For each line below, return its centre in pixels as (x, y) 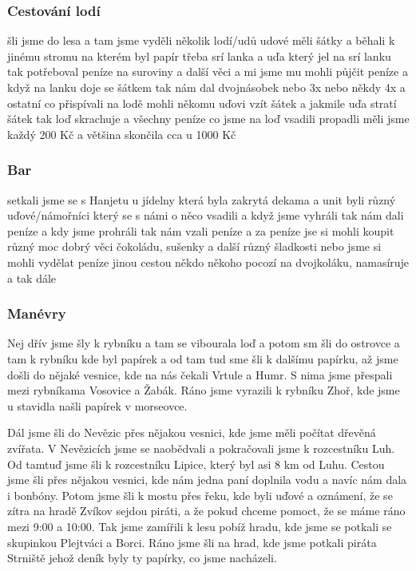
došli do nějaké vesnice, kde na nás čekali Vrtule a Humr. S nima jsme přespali (200, 374)
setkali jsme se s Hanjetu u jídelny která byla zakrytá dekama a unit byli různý (202, 199)
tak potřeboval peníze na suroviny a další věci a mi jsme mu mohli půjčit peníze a (208, 71)
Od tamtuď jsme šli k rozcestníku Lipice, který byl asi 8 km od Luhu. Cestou (196, 464)
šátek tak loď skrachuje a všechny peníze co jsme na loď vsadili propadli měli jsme (208, 119)
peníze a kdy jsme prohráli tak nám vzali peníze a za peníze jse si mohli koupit (201, 230)
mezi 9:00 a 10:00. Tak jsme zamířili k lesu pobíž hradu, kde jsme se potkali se (200, 526)
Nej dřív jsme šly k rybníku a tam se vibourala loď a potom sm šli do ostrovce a (204, 343)
